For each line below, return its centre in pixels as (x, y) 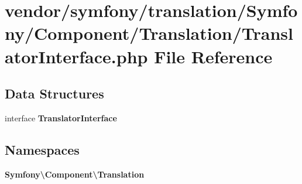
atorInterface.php (76, 56)
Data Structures (54, 93)
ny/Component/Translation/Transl (149, 33)
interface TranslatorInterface (61, 117)
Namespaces (42, 149)
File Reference (213, 56)
